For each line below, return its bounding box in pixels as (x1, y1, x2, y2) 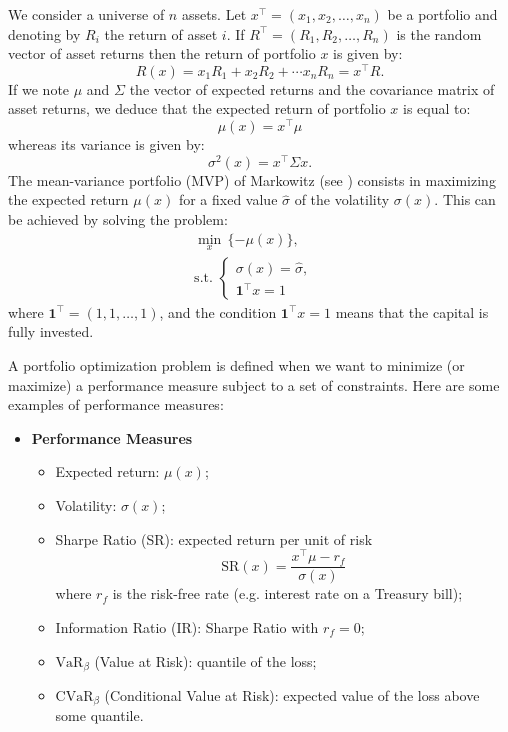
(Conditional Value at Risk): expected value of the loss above (104, 684, 480, 705)
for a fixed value (178, 189, 278, 210)
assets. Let (181, 4, 247, 24)
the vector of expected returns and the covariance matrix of (129, 78, 495, 99)
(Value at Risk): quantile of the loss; (94, 650, 317, 671)
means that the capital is (335, 301, 489, 322)
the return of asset (104, 23, 218, 44)
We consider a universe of (8, 4, 165, 24)
